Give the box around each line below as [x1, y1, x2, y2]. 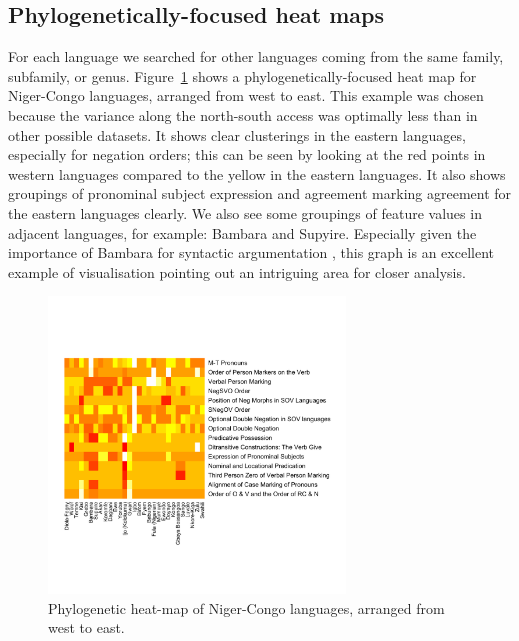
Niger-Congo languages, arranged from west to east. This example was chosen [8, 85, 484, 106]
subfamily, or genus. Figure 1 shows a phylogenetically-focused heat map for [8, 65, 477, 86]
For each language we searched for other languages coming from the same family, [8, 46, 504, 67]
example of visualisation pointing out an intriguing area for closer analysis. [8, 261, 466, 282]
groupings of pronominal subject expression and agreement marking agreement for [8, 183, 512, 204]
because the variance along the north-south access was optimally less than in [8, 104, 478, 125]
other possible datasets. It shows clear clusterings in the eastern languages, [8, 124, 466, 145]
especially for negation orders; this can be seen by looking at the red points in [8, 144, 486, 165]
